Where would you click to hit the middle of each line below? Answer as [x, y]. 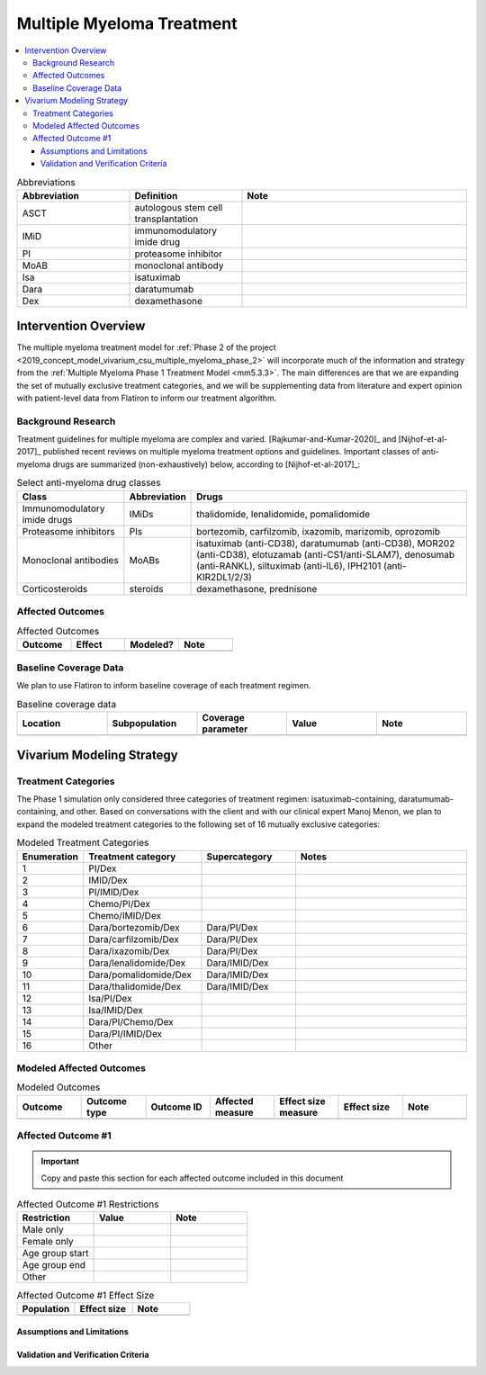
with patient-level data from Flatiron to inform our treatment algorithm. [147, 398]
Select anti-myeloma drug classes [89, 483]
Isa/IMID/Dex [116, 1010]
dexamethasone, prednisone [257, 589]
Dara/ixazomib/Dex [129, 951]
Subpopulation [144, 723]
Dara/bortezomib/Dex [134, 927]
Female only [48, 1242]
